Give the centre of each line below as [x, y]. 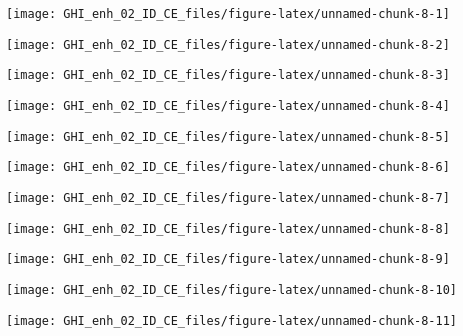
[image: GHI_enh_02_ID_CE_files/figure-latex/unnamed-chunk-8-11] [232, 320]
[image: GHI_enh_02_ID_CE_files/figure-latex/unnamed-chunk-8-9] [228, 259]
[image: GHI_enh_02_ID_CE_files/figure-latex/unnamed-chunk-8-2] [228, 44]
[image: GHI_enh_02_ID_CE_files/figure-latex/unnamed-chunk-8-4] [228, 105]
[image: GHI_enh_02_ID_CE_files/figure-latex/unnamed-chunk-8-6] [228, 167]
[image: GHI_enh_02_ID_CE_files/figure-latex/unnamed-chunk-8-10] [232, 289]
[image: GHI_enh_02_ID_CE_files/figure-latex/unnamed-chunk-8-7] [228, 197]
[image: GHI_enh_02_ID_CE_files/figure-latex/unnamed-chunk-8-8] [228, 228]
